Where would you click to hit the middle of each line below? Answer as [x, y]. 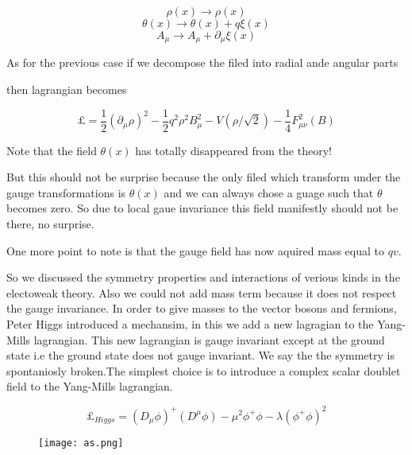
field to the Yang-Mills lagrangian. [90, 386]
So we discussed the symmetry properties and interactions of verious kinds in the [203, 277]
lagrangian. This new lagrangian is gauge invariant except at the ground [209, 339]
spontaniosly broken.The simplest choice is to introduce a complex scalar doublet [204, 370]
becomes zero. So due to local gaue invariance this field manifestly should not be [202, 208]
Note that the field [52, 150]
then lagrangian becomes [67, 89]
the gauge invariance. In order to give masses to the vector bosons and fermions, [202, 308]
